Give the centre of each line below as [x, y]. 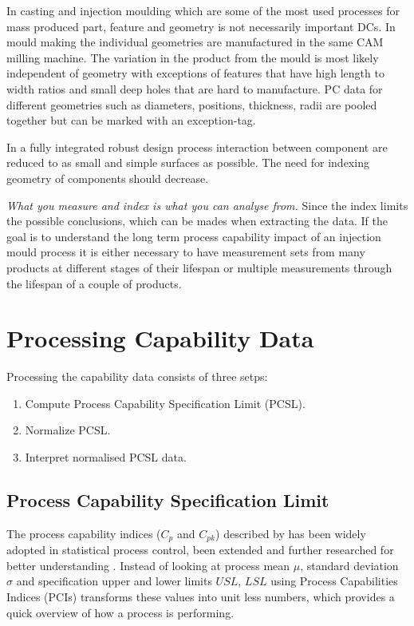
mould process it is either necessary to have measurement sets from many [186, 252]
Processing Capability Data [160, 338]
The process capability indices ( [84, 533]
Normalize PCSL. [68, 430]
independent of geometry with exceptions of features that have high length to [195, 73]
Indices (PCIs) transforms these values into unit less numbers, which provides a [201, 597]
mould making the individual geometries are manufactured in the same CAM [195, 42]
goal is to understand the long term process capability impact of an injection [194, 236]
